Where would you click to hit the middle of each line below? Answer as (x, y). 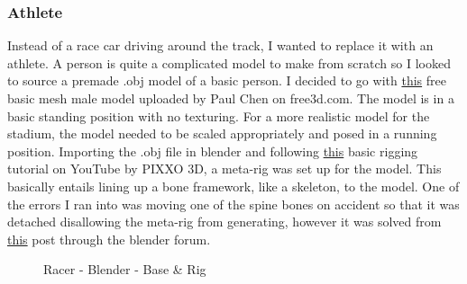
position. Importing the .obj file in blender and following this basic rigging (213, 151)
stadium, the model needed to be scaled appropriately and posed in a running (222, 133)
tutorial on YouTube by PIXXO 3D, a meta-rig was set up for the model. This (224, 169)
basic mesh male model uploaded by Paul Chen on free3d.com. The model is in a (231, 98)
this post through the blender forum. (109, 239)
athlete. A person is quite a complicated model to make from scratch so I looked (229, 62)
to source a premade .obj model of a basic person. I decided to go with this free (227, 80)
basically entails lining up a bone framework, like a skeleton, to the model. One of (233, 186)
